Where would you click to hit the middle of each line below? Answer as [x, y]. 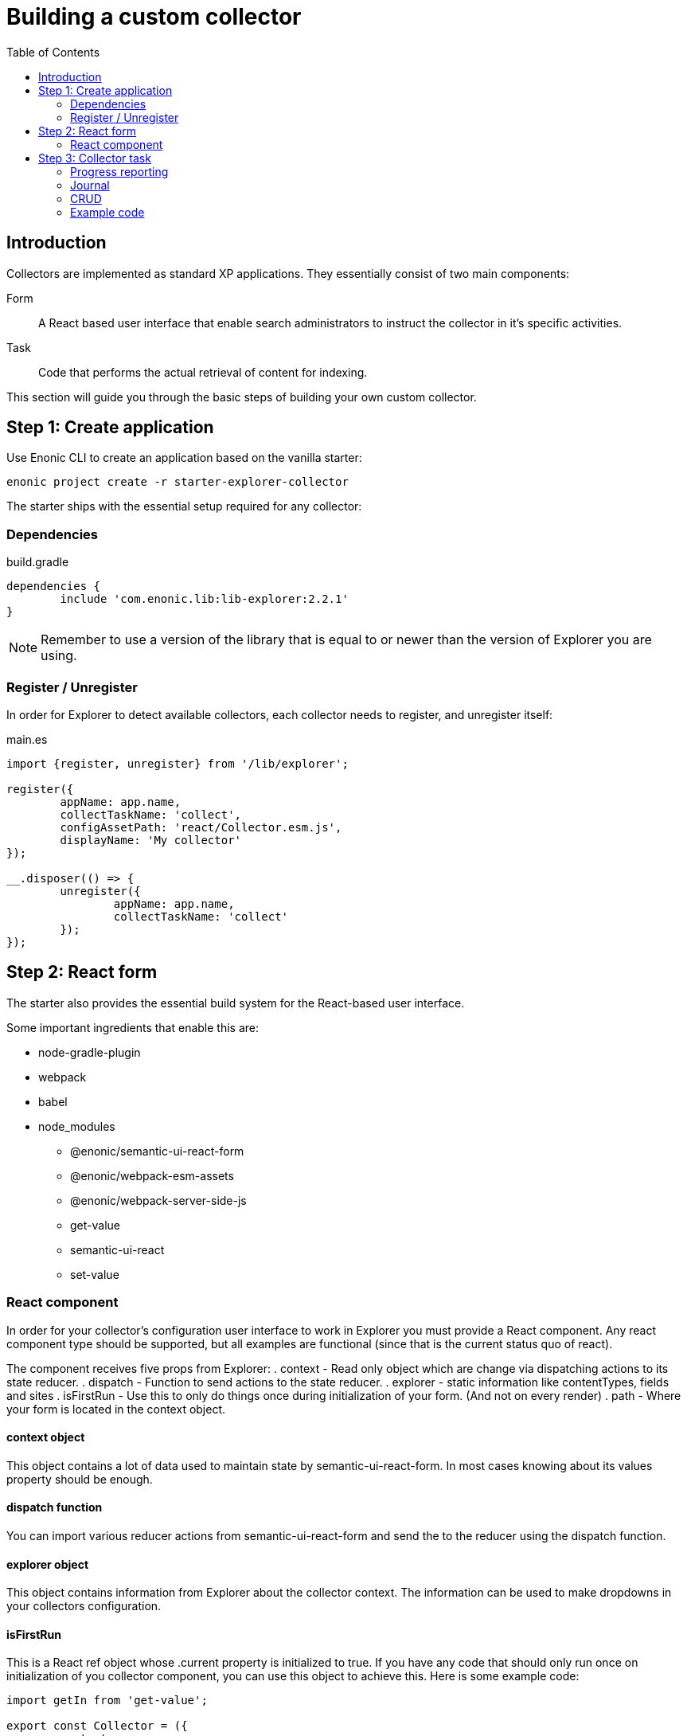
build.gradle [38, 562]
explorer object [48, 1564]
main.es [27, 739]
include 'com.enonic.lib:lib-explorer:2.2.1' [204, 599]
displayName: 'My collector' [151, 840]
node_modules [77, 1126]
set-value [95, 1274]
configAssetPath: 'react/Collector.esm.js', [201, 827]
